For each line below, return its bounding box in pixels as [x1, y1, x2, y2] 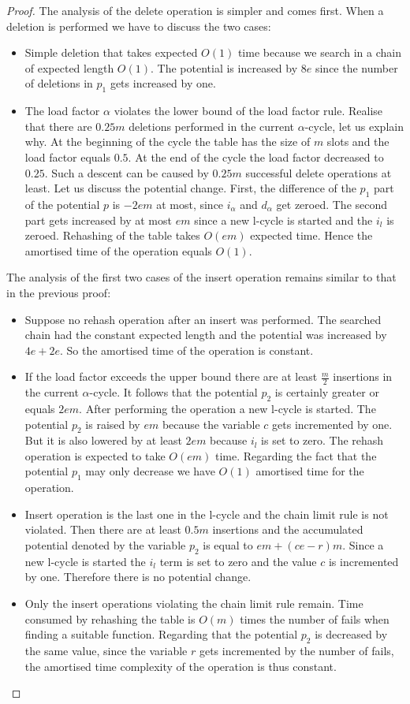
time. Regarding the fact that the [214, 447, 377, 464]
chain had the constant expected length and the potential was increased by [24, 326, 387, 343]
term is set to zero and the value [159, 553, 317, 569]
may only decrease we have [85, 463, 215, 479]
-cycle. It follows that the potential [89, 384, 258, 400]
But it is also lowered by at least [24, 432, 182, 449]
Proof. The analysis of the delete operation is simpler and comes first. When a [6, 2, 384, 18]
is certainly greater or [274, 384, 379, 400]
